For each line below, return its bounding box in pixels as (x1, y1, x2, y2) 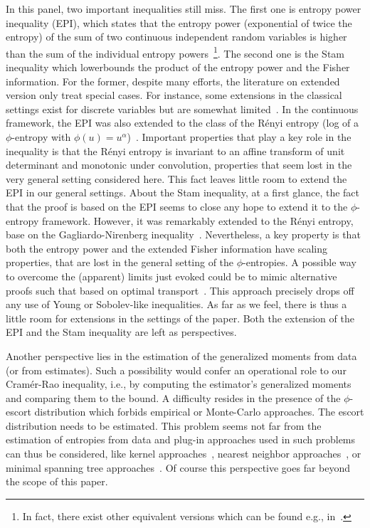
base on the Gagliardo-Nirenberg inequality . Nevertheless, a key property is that (6, 227, 361, 242)
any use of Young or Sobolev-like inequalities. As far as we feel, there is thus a (6, 297, 347, 312)
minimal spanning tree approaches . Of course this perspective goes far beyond (6, 460, 351, 475)
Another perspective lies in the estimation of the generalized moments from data (6, 348, 357, 363)
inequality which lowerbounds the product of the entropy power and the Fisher (6, 60, 350, 75)
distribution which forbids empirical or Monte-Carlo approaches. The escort (34, 404, 364, 419)
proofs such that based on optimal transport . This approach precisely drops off (6, 283, 354, 297)
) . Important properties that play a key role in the (127, 130, 351, 144)
